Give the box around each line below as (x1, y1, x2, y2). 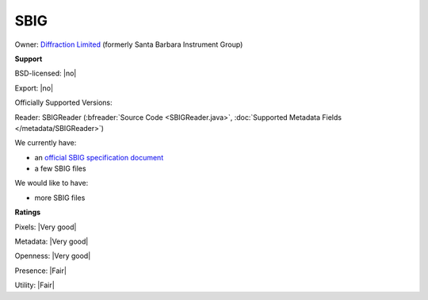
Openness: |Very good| (14, 251, 91, 261)
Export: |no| (14, 83, 54, 93)
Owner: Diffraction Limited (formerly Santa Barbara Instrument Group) (14, 40, 243, 49)
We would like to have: (14, 179, 89, 188)
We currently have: (14, 138, 77, 148)
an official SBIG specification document (34, 152, 164, 162)
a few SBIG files (34, 163, 86, 174)
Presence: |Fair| (14, 266, 67, 275)
